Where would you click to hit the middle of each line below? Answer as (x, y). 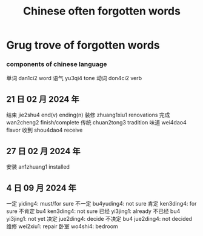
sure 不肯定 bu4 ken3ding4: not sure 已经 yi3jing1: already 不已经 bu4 (93, 211)
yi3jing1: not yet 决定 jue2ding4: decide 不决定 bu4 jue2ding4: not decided (99, 218)
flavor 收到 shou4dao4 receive (45, 130)
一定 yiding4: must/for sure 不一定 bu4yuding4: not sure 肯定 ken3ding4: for (101, 203)
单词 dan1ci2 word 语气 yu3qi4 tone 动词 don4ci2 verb (74, 78)
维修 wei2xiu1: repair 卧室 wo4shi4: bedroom (62, 226)
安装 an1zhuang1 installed (38, 167)
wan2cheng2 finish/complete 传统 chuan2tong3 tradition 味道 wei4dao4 (96, 123)
